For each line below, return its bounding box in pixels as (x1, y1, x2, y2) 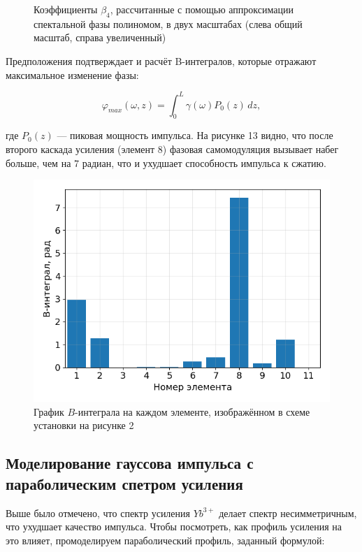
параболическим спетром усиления (6, 472, 243, 494)
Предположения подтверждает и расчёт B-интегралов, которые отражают (6, 53, 317, 68)
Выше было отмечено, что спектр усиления (6, 505, 190, 520)
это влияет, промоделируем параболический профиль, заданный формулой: (6, 532, 325, 547)
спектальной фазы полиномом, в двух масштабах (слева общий (34, 16, 303, 31)
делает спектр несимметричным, (219, 505, 357, 520)
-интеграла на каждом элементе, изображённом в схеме (75, 404, 310, 419)
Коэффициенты (34, 2, 98, 16)
